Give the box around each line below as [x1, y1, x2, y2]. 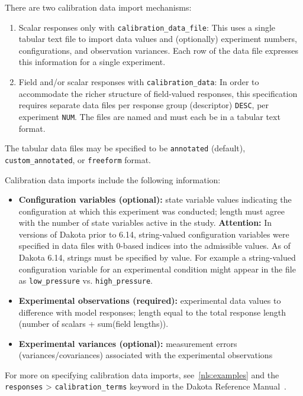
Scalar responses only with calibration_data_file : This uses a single [18, 21, 276, 33]
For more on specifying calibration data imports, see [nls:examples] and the [5, 368, 279, 381]
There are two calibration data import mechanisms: [5, 1, 192, 13]
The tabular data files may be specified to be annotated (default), [5, 142, 246, 154]
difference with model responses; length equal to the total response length [18, 306, 286, 318]
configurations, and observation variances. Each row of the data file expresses [18, 44, 298, 56]
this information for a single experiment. [18, 56, 166, 68]
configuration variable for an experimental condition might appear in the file [18, 262, 296, 275]
